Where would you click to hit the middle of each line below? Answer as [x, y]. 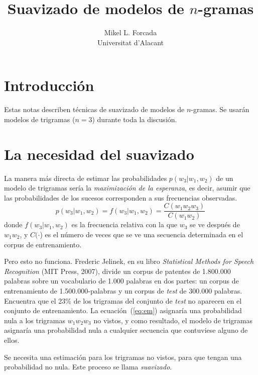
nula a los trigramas [35, 320]
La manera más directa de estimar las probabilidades [86, 178]
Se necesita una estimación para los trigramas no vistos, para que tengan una [123, 357]
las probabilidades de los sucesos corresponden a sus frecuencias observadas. [121, 197]
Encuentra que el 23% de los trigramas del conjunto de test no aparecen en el [123, 300]
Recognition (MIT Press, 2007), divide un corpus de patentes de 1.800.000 [117, 271]
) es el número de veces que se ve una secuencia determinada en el [142, 234]
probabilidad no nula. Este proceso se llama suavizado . [88, 367]
